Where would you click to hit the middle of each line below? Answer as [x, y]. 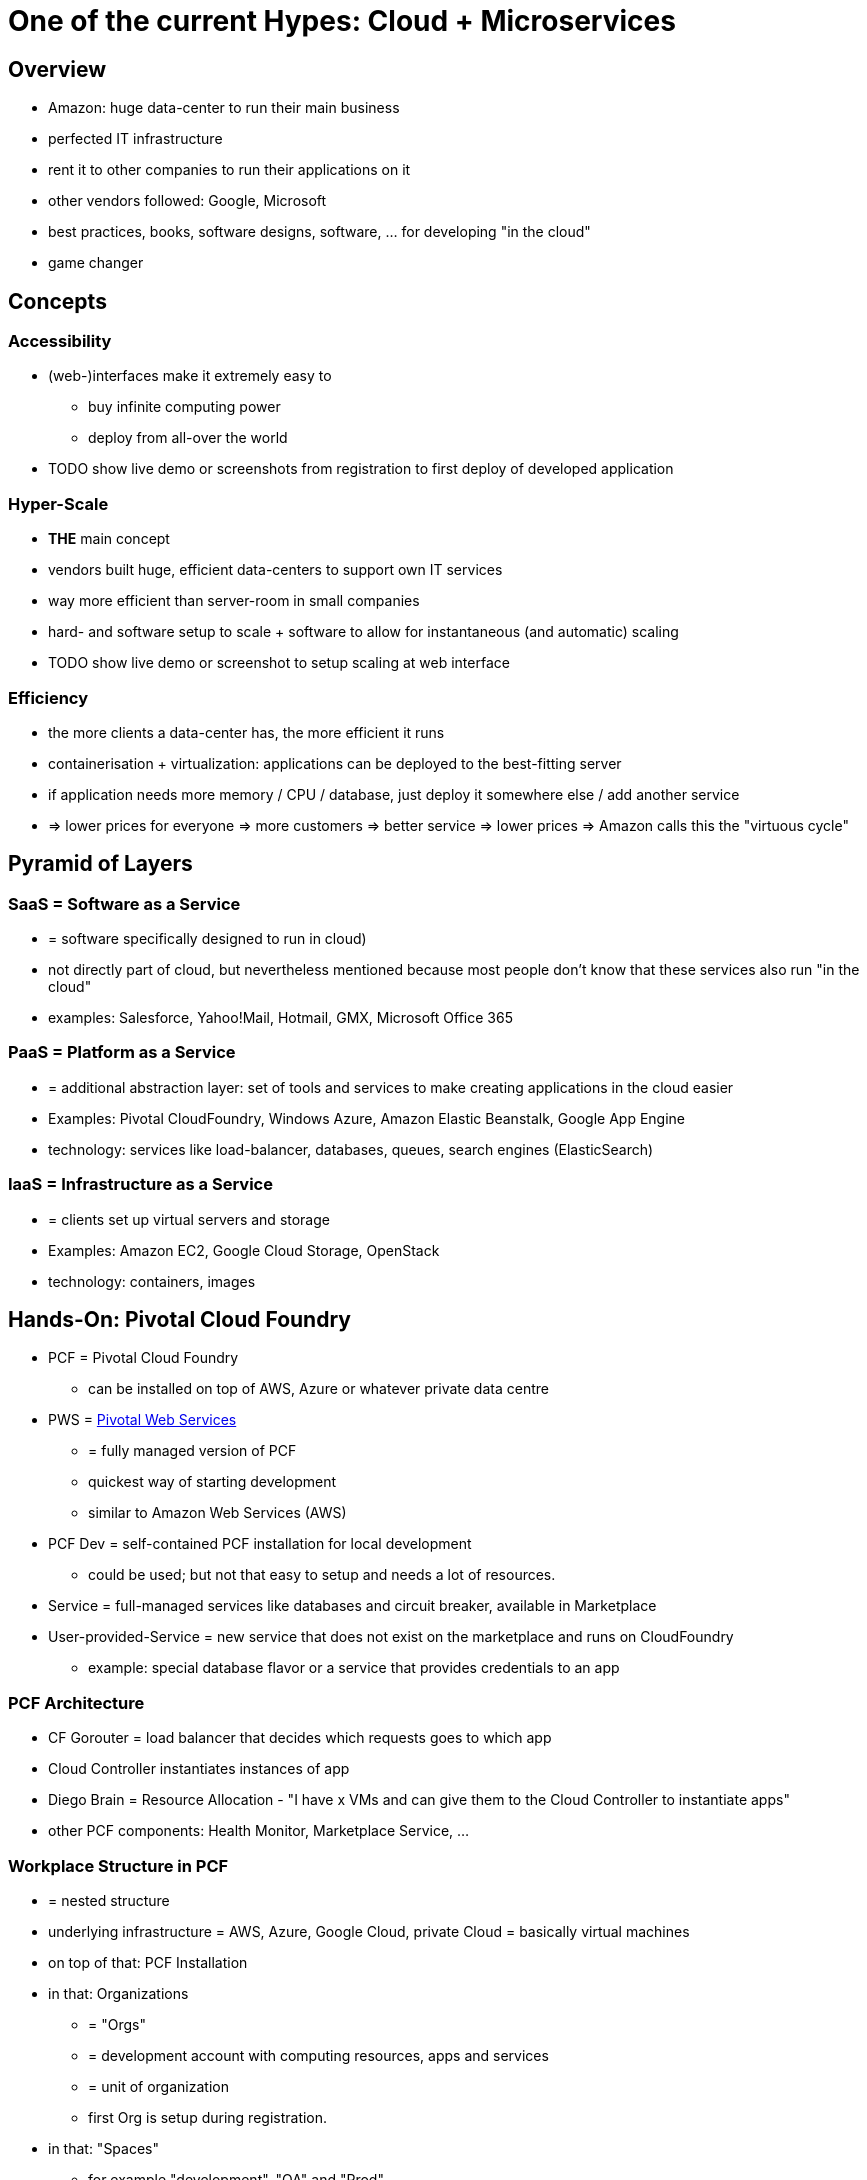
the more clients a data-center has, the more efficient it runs [246, 732]
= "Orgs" [117, 2024]
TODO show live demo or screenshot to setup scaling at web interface [279, 663]
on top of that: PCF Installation [148, 1962]
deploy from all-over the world [188, 438]
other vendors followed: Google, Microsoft [187, 201]
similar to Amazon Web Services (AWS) [217, 1513]
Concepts [57, 301]
